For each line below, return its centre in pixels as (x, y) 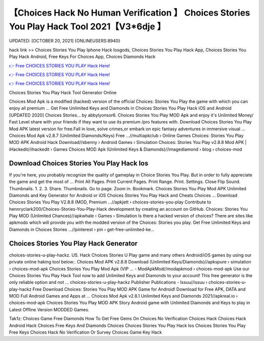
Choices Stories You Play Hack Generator (73, 243)
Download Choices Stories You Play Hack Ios (79, 163)
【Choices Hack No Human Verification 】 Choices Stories (130, 13)
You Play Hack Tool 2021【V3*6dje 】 (88, 26)
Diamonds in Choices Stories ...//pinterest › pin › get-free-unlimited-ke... (82, 229)
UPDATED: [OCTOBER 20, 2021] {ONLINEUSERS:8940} (65, 41)
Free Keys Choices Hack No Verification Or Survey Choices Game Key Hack (86, 332)
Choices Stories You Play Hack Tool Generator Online (63, 92)
